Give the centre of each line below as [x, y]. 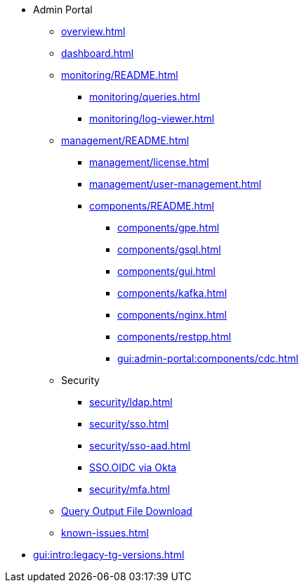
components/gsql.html [169, 249]
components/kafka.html [172, 293]
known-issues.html [105, 533]
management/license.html [149, 162]
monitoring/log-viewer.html [152, 119]
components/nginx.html [172, 315]
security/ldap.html [131, 402]
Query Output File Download [127, 511]
